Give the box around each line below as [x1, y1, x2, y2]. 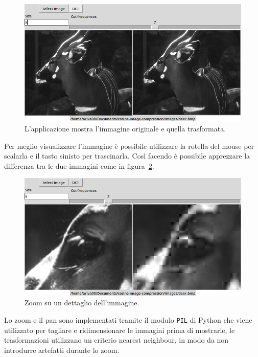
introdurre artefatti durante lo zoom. [4, 344, 120, 355]
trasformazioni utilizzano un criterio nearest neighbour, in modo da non [4, 334, 229, 345]
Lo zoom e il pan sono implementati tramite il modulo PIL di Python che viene [4, 314, 252, 325]
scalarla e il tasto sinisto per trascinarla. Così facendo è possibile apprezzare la [4, 150, 250, 161]
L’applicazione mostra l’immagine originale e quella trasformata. [25, 123, 226, 133]
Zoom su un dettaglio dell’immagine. [25, 297, 139, 308]
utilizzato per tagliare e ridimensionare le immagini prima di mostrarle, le [4, 324, 235, 335]
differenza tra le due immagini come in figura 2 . [4, 160, 154, 171]
